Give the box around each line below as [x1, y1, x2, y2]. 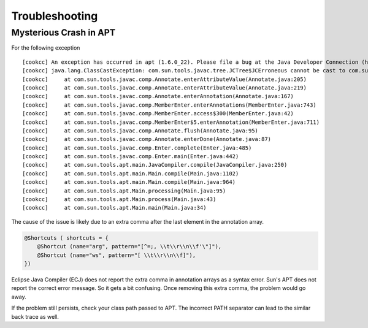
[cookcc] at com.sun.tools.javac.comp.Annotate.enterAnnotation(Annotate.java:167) [22, 93, 294, 100]
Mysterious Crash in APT [11, 27, 116, 38]
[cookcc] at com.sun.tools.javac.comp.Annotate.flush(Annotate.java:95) [22, 127, 259, 134]
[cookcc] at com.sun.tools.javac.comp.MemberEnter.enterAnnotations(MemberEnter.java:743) [22, 101, 317, 109]
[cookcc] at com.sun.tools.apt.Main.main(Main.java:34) [22, 204, 207, 212]
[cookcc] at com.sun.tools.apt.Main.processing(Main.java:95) [22, 187, 226, 194]
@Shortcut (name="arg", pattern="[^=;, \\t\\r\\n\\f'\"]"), [37, 243, 222, 250]
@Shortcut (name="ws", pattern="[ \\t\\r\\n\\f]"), [37, 251, 196, 259]
